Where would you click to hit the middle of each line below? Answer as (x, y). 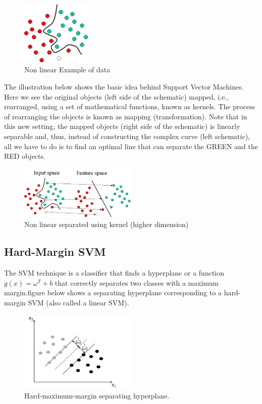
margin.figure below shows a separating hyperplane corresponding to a (113, 293)
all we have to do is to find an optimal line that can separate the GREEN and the (131, 146)
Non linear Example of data (67, 70)
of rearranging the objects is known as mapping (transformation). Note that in (126, 116)
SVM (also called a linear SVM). (78, 303)
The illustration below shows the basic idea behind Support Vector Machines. (124, 86)
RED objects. (25, 156)
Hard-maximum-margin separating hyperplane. (97, 396)
